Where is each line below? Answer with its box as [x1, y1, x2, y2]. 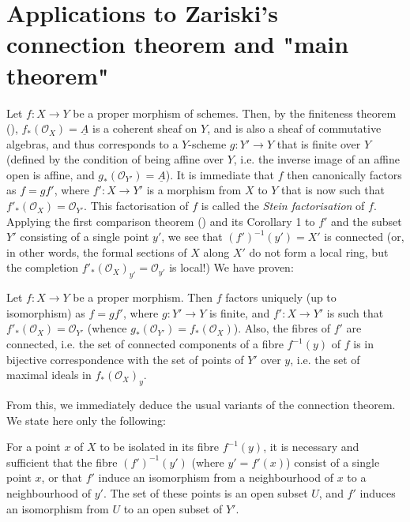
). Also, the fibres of [233, 320, 331, 336]
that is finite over [276, 135, 361, 152]
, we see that [161, 228, 223, 245]
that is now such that [281, 182, 385, 198]
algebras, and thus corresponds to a [6, 135, 179, 152]
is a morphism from [146, 182, 242, 198]
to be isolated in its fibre [100, 438, 219, 455]
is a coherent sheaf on [92, 120, 197, 137]
